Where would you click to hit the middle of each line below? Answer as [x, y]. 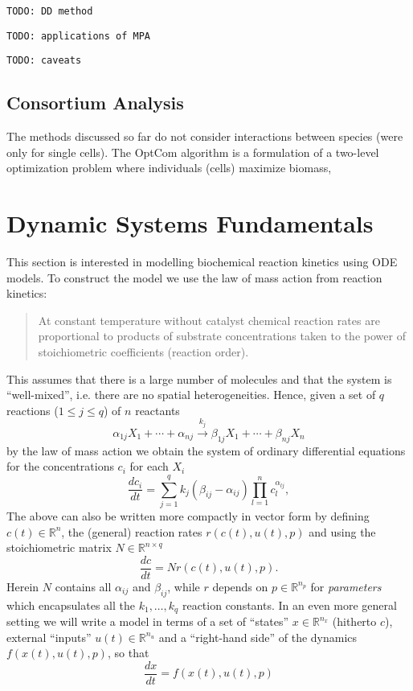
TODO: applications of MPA [78, 36]
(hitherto [354, 621]
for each [149, 466]
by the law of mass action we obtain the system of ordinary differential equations [206, 450]
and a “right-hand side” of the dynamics [258, 637]
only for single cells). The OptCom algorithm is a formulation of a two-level [193, 152]
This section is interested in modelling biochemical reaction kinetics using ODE [202, 262]
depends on [240, 586]
